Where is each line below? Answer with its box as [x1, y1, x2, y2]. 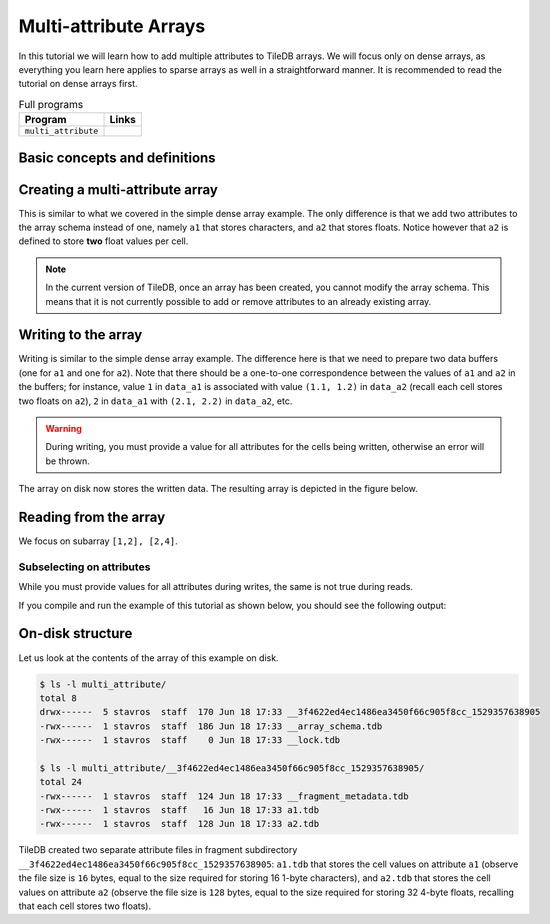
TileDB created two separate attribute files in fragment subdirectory [18, 844, 298, 856]
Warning [45, 423, 82, 435]
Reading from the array [18, 509, 166, 526]
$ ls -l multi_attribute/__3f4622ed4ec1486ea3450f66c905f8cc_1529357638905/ [39, 762, 425, 774]
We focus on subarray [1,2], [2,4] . [18, 535, 179, 547]
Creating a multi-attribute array [18, 181, 219, 198]
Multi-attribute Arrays [18, 15, 206, 37]
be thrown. [45, 455, 90, 467]
